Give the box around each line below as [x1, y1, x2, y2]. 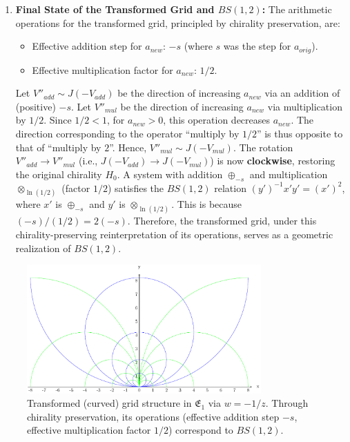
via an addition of [264, 86, 340, 100]
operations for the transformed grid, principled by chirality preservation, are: [15, 15, 340, 30]
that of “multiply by [15, 140, 101, 154]
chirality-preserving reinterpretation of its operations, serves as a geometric [15, 227, 333, 241]
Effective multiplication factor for [32, 62, 173, 77]
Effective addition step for [32, 39, 142, 53]
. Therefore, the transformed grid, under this [127, 213, 317, 228]
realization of [15, 240, 71, 255]
